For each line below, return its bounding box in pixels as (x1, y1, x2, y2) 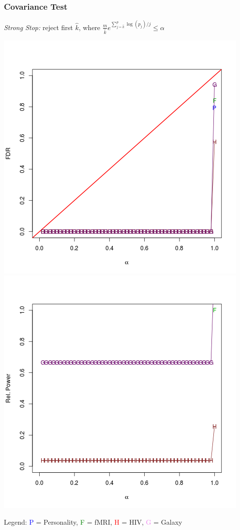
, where (78, 22, 101, 32)
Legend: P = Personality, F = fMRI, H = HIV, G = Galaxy (4, 516, 182, 527)
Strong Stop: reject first (4, 22, 73, 32)
